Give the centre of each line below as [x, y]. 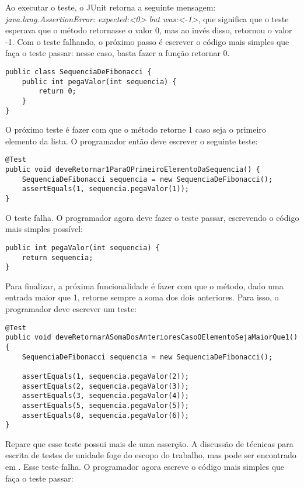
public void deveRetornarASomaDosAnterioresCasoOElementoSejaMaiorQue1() [152, 338]
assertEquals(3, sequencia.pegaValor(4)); [105, 396]
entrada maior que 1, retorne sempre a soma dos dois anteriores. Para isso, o [142, 297]
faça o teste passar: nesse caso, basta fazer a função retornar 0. [118, 53]
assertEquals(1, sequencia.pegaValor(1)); [105, 189]
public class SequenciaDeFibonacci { [78, 72]
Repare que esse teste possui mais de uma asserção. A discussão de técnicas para [149, 443]
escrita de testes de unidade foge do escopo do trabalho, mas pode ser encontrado [151, 455]
